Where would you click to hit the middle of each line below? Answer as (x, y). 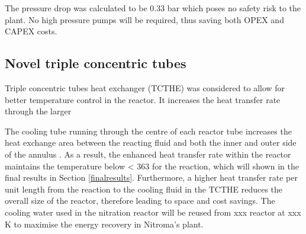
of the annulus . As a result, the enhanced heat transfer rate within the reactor (148, 154)
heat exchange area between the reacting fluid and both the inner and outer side (151, 142)
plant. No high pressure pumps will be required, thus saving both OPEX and (144, 19)
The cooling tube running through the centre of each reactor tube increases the (148, 131)
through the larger (38, 111)
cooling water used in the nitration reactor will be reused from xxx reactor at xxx (153, 212)
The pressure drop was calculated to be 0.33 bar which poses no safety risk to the (153, 8)
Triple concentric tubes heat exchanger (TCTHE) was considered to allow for (145, 87)
